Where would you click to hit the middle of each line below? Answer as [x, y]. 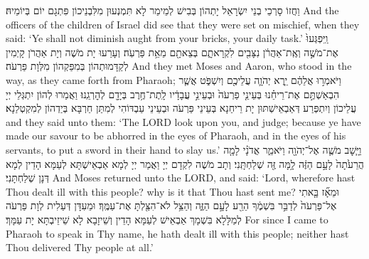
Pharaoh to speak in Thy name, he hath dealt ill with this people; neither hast [177, 233]
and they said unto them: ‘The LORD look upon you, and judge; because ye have [183, 121]
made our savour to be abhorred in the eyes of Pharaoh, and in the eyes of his [176, 136]
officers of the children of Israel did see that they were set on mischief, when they [183, 24]
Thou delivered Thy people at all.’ [80, 247]
